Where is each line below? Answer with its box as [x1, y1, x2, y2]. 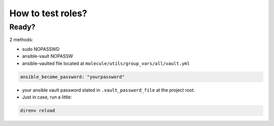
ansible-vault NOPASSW [22, 53, 74, 59]
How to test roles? [9, 8, 87, 19]
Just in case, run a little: [22, 94, 72, 100]
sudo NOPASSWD [22, 46, 60, 52]
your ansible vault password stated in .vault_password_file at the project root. [22, 87, 195, 93]
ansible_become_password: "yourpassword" [20, 74, 125, 80]
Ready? [9, 22, 36, 31]
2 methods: [9, 37, 33, 43]
